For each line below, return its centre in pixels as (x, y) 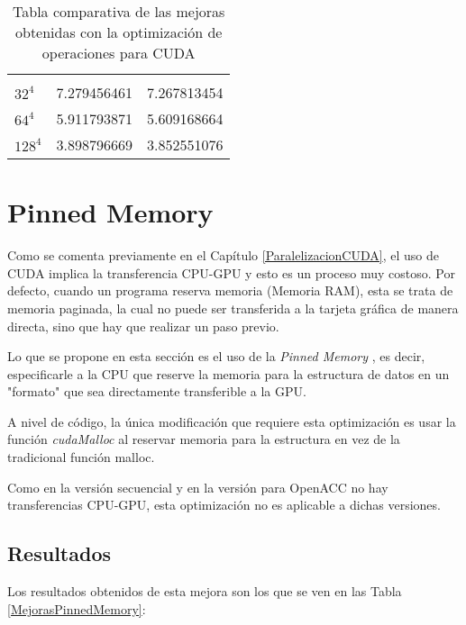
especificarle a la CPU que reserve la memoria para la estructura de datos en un (228, 373)
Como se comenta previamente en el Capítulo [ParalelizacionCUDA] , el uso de (223, 255)
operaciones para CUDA (119, 53)
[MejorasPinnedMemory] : (77, 608)
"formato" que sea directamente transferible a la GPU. (157, 391)
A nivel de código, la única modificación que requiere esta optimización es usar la (232, 421)
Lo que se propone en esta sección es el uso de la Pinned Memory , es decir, (216, 356)
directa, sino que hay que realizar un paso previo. (143, 326)
